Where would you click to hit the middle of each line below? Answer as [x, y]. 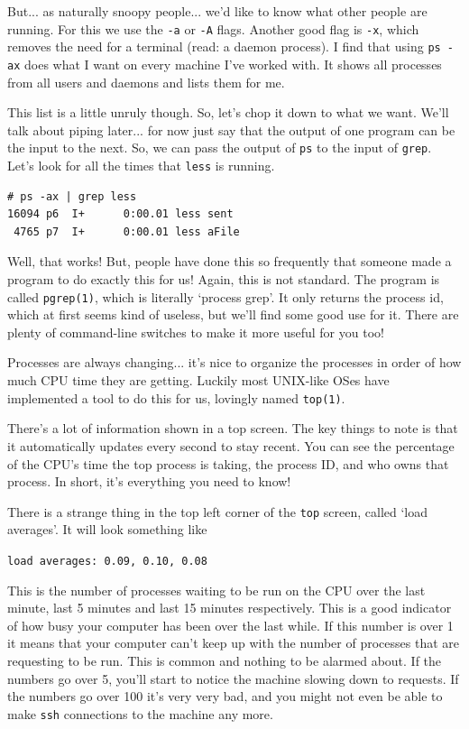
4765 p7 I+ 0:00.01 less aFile [127, 231]
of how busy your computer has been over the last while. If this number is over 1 [230, 625]
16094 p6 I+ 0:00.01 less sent [120, 214]
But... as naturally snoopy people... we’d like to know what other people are [217, 11]
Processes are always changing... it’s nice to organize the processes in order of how [234, 362]
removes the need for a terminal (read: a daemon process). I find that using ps [224, 46]
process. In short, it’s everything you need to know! [149, 481]
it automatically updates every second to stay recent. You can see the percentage [231, 445]
